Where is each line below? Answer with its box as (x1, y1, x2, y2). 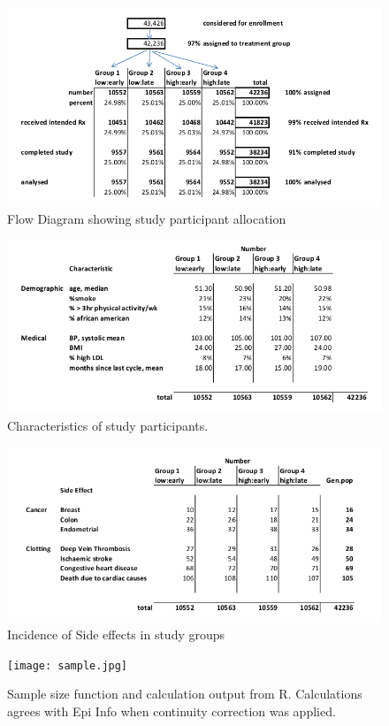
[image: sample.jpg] (7, 659, 128, 672)
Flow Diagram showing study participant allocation (7, 210, 286, 228)
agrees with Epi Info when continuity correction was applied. (7, 702, 336, 721)
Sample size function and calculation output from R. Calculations (7, 684, 362, 703)
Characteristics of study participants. (7, 416, 209, 434)
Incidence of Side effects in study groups (7, 625, 225, 644)
